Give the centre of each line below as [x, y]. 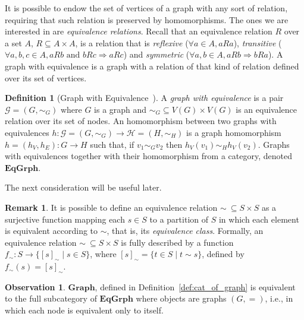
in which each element [259, 219]
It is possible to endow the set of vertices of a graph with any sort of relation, [146, 8]
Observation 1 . [35, 286]
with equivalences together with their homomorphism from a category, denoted [148, 156]
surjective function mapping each [65, 219]
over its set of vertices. [46, 77]
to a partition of [179, 219]
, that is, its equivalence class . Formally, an [185, 231]
